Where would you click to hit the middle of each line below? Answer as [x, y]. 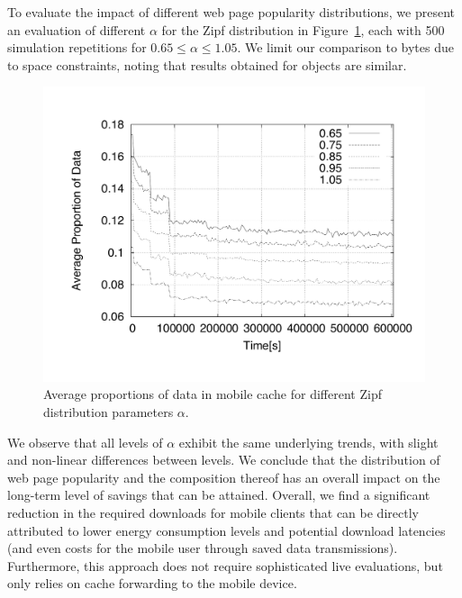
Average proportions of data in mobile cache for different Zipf [213, 394]
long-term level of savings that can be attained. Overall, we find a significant [219, 495]
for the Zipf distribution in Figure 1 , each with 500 [303, 29]
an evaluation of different [77, 29]
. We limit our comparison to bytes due [345, 47]
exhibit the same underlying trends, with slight [308, 442]
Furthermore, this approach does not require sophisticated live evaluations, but [225, 565]
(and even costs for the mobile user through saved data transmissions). [203, 548]
